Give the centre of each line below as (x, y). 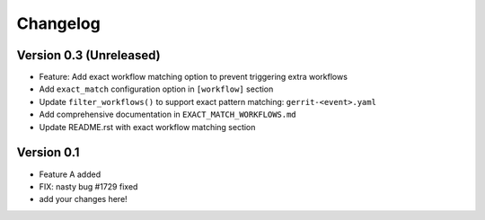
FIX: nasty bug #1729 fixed (88, 186)
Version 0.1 (48, 153)
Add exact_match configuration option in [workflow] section (156, 89)
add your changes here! (83, 199)
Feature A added (70, 174)
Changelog (58, 23)
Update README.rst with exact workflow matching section (147, 127)
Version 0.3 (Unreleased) (88, 55)
